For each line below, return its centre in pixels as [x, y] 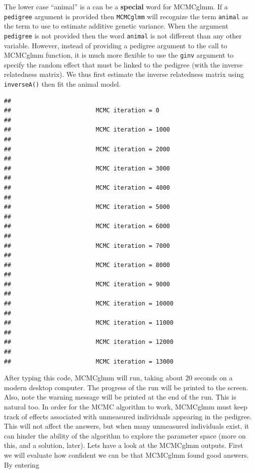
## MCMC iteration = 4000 [87, 187]
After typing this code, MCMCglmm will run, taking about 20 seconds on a [118, 378]
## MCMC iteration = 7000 [87, 246]
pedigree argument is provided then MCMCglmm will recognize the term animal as [126, 16]
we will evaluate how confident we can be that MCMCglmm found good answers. [127, 455]
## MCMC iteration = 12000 [89, 342]
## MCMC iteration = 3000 [87, 168]
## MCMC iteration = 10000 [89, 304]
